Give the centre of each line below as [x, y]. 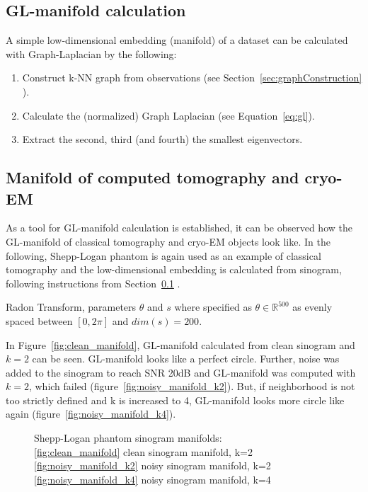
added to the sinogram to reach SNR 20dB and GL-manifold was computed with [181, 372]
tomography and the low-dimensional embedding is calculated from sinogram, [174, 269]
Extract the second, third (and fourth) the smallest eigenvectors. [162, 139]
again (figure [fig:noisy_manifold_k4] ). [91, 414]
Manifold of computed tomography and [153, 177]
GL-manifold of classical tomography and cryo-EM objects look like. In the [168, 241]
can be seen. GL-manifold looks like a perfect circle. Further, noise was [186, 359]
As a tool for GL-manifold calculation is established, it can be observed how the [179, 228]
